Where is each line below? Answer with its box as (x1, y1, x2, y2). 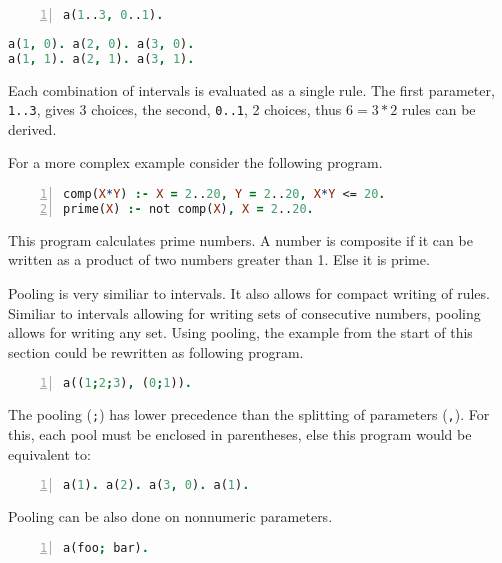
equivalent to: (8, 443, 91, 464)
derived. (8, 118, 57, 139)
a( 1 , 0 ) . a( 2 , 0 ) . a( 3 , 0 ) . (8, 36, 195, 51)
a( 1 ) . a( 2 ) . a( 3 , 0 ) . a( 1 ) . (63, 478, 250, 493)
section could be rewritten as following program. (8, 341, 304, 362)
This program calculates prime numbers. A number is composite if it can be (8, 229, 473, 250)
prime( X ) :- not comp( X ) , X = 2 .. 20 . (63, 201, 314, 216)
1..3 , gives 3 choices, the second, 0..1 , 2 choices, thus (8, 99, 342, 120)
